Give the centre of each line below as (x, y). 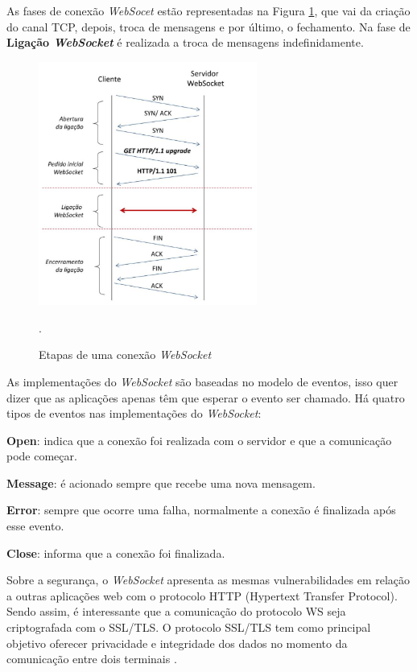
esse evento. (35, 526)
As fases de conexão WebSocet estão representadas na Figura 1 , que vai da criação (208, 10)
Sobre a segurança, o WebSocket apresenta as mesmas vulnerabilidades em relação (208, 580)
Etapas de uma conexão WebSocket (125, 355)
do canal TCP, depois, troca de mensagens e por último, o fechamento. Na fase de (208, 26)
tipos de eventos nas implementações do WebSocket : (134, 413)
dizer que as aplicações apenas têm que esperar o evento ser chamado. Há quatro (206, 397)
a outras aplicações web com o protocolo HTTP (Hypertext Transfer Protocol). (202, 595)
